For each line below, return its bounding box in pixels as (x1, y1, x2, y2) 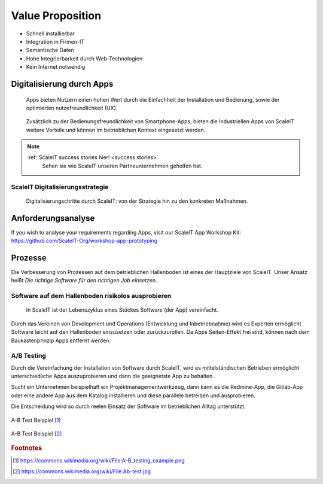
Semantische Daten (26, 47, 75, 54)
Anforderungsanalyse (11, 213, 95, 223)
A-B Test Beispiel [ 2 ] (11, 430, 62, 437)
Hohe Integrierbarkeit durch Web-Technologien (26, 54, 143, 62)
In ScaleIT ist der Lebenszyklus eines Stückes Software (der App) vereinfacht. (26, 306, 218, 313)
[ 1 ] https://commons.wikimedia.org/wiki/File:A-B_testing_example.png (13, 456, 185, 464)
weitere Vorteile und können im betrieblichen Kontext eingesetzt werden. (26, 126, 206, 133)
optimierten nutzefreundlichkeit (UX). (26, 104, 118, 111)
